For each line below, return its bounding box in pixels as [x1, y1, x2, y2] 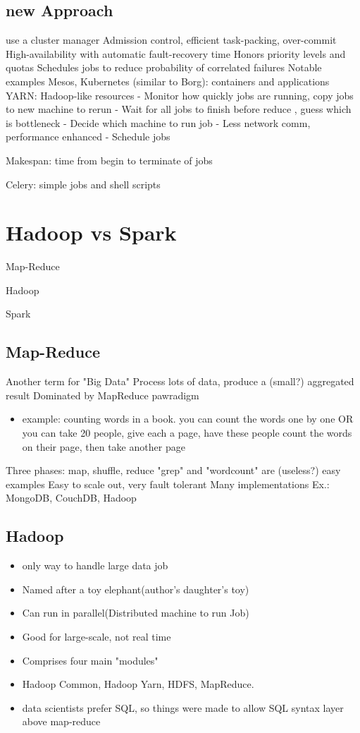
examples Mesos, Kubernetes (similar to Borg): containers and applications [6, 73, 330, 88]
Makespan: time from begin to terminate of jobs [6, 152, 213, 167]
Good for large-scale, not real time [22, 629, 171, 643]
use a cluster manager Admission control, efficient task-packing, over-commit [6, 32, 337, 47]
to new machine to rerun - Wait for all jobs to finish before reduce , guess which [6, 102, 352, 116]
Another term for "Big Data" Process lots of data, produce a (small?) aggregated [6, 374, 354, 389]
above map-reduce [22, 714, 101, 729]
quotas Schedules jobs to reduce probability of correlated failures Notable [6, 60, 322, 75]
